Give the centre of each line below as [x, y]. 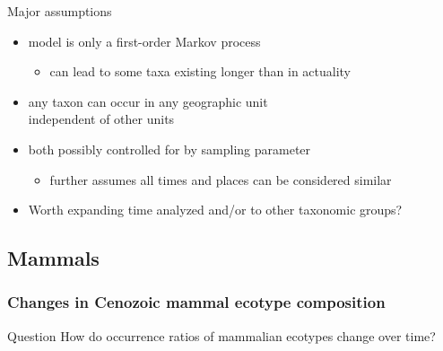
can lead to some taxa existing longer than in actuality [200, 71]
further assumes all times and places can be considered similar [221, 179]
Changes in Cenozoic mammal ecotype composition [196, 302]
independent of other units [101, 119]
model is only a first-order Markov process [144, 41]
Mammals [53, 258]
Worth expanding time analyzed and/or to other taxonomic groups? [215, 210]
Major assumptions [60, 11]
